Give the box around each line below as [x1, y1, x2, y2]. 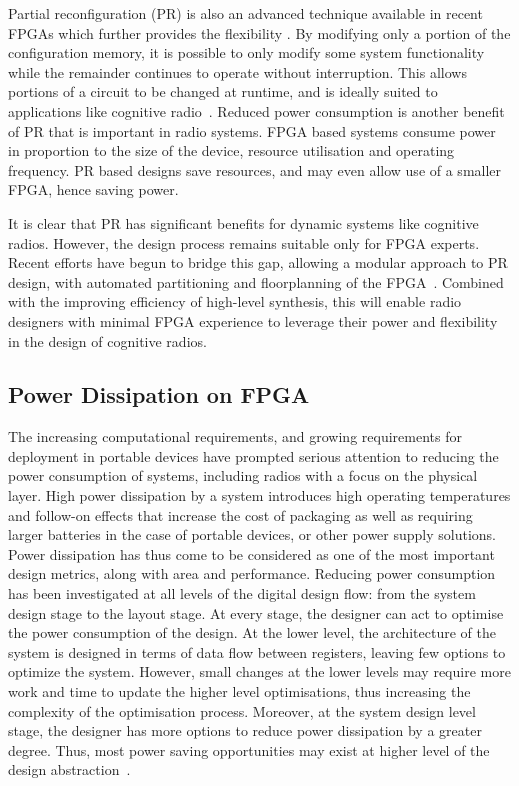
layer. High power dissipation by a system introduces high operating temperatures [8, 485, 511, 506]
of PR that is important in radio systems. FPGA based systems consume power [8, 120, 496, 141]
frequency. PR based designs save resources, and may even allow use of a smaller [8, 159, 502, 180]
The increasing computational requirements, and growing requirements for [8, 426, 462, 447]
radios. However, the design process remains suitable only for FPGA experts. [8, 232, 480, 253]
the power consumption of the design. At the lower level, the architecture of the [8, 622, 496, 643]
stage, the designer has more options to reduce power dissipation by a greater [8, 720, 482, 741]
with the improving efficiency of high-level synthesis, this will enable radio [8, 291, 462, 312]
